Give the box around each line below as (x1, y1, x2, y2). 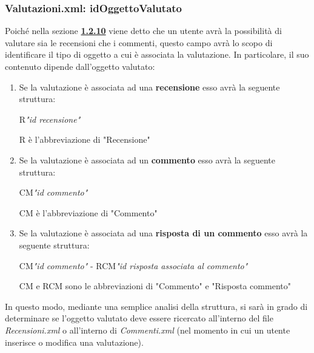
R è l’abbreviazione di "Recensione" (19, 133, 150, 146)
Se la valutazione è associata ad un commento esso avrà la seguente (19, 153, 275, 166)
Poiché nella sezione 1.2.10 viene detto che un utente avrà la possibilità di (5, 24, 282, 37)
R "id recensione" (19, 112, 81, 125)
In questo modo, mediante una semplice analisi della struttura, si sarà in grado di (5, 300, 308, 312)
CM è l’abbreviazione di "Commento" (19, 206, 158, 219)
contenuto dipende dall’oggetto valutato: (5, 60, 155, 72)
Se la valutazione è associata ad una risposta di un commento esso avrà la (19, 227, 308, 239)
